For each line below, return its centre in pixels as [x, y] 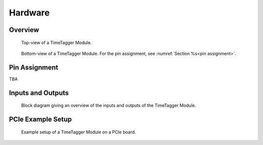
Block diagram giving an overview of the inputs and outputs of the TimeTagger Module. [109, 105]
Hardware [29, 13]
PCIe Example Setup [40, 120]
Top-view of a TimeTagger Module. [56, 42]
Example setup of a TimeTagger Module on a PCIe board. [79, 132]
